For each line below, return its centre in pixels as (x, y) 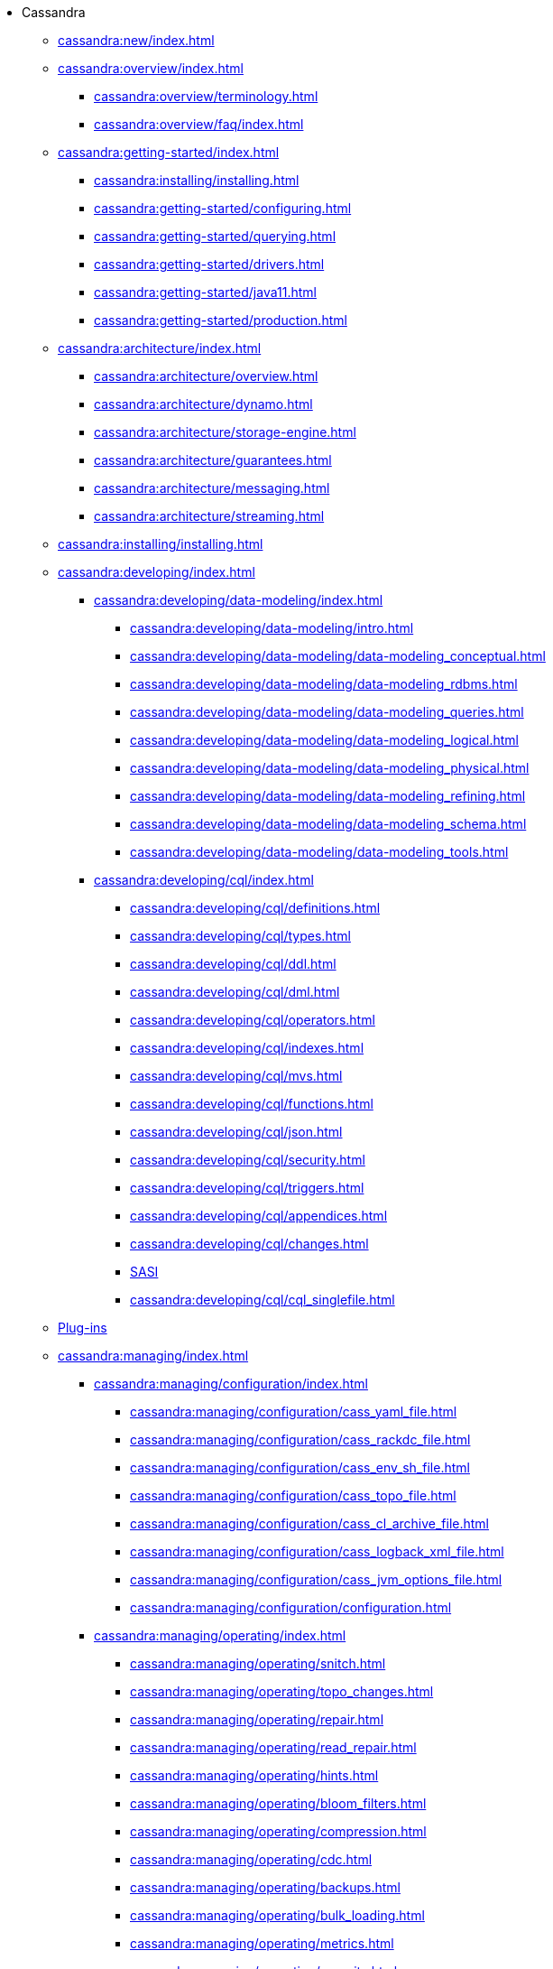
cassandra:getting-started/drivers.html (209, 264)
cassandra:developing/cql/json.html (236, 1132)
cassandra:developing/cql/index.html (204, 880)
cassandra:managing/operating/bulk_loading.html (277, 1915)
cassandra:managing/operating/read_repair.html (273, 1747)
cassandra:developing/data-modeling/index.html (239, 600)
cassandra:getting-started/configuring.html (223, 208)
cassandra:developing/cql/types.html (240, 936)
